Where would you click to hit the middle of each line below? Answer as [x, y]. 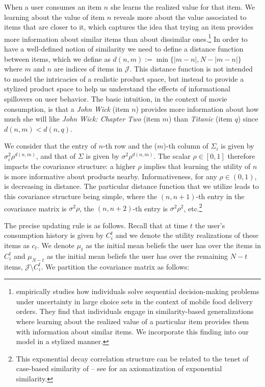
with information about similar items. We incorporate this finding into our [132, 331]
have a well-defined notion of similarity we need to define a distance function [124, 49]
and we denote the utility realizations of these [187, 235]
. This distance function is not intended [191, 69]
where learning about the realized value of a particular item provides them [132, 321]
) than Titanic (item [200, 119]
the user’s [210, 225]
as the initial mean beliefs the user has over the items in [174, 245]
